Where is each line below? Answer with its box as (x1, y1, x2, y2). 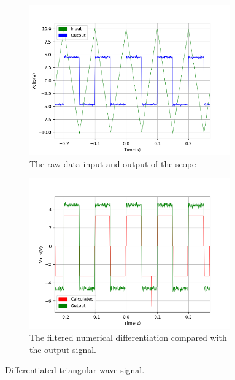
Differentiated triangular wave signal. (5, 363, 145, 376)
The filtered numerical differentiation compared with (29, 330, 227, 343)
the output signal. (29, 343, 96, 355)
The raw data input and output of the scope (29, 157, 196, 170)
